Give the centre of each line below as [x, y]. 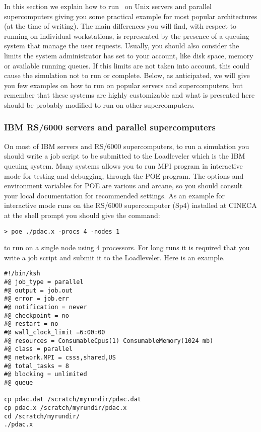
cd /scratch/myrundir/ [42, 416]
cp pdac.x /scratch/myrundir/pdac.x [66, 408]
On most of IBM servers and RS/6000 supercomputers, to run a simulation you [127, 146]
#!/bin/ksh [22, 274]
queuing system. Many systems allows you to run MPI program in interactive [123, 165]
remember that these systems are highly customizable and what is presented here [129, 95]
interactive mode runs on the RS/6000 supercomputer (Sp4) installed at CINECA [130, 205]
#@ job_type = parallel [44, 282]
